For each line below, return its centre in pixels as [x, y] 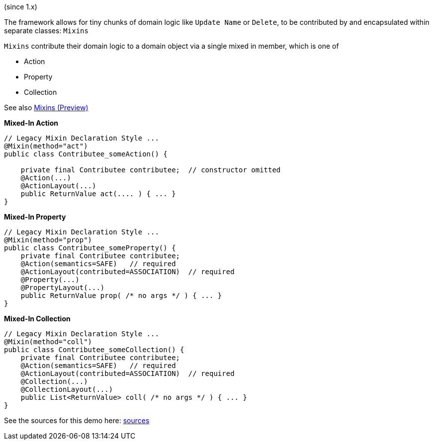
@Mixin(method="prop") [48, 240]
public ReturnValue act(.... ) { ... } [98, 194]
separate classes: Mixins [46, 31]
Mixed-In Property [35, 217]
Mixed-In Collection [37, 319]
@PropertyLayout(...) [63, 288]
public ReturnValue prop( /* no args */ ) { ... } [121, 296]
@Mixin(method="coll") [48, 342]
